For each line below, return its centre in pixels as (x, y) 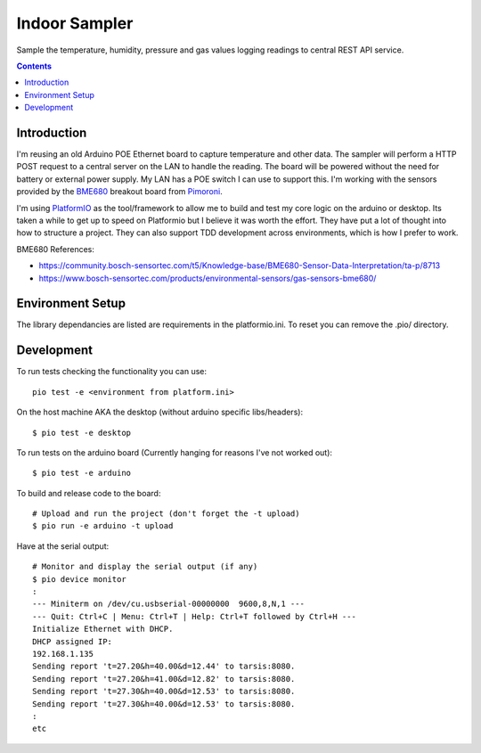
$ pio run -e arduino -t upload (103, 526)
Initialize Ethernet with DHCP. (103, 629)
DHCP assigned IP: (73, 641)
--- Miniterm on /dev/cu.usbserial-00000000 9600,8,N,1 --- (168, 604)
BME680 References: (56, 249)
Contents (34, 66)
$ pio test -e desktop (82, 433)
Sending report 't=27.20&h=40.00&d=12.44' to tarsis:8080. (164, 667)
